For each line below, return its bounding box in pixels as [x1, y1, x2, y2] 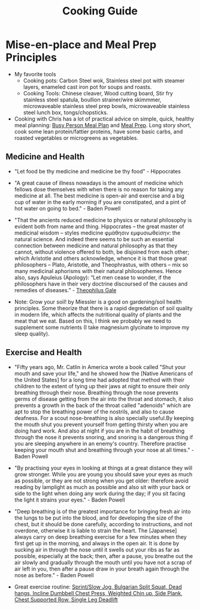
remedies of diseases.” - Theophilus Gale [14, 286, 117, 293]
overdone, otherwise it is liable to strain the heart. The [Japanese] [14, 527, 177, 534]
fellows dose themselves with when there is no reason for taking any [14, 185, 184, 193]
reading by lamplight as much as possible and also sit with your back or [14, 483, 191, 490]
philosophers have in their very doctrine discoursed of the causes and [14, 280, 188, 287]
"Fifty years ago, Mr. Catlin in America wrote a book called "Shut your [14, 363, 186, 370]
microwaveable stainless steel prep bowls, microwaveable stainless [23, 102, 190, 109]
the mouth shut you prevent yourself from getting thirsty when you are [14, 421, 188, 428]
